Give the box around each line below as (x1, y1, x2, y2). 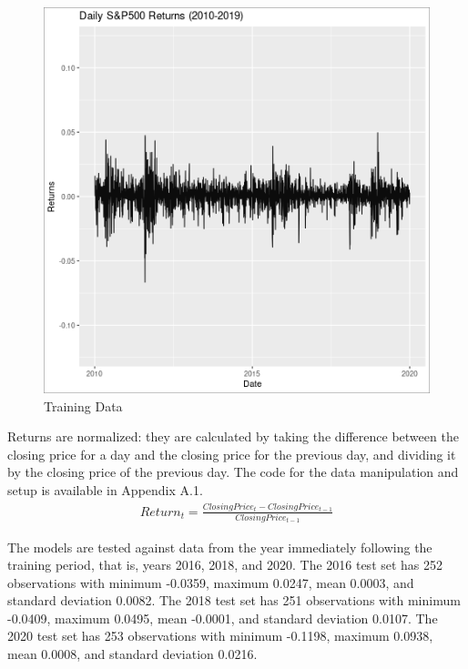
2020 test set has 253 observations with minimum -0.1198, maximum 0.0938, (7, 626, 433, 645)
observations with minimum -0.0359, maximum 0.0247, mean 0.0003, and (7, 573, 414, 592)
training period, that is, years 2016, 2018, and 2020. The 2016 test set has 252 (7, 555, 443, 574)
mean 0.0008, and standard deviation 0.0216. (7, 644, 258, 664)
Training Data (44, 396, 123, 415)
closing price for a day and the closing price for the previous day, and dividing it (7, 444, 456, 463)
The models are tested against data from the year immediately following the (7, 537, 432, 556)
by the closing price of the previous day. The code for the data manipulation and (7, 462, 459, 481)
